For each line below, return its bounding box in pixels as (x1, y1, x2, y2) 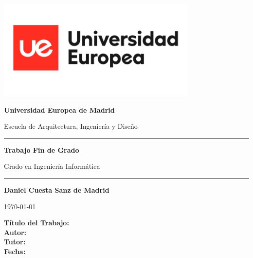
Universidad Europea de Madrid (4, 104, 115, 115)
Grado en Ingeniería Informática (4, 161, 100, 171)
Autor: (4, 227, 27, 237)
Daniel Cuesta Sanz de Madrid (4, 184, 109, 195)
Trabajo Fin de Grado (4, 144, 79, 155)
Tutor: (4, 237, 26, 247)
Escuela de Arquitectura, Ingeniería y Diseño (4, 121, 138, 131)
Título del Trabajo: (4, 218, 69, 228)
